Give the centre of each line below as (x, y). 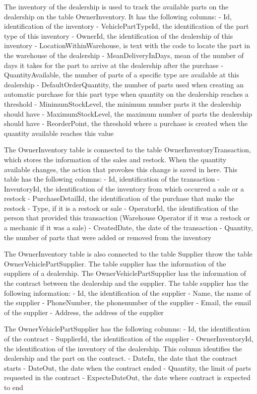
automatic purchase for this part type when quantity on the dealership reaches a (126, 94)
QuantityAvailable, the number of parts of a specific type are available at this (122, 75)
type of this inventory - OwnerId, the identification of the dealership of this (119, 35)
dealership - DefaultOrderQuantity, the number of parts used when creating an (124, 84)
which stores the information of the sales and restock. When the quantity (115, 159)
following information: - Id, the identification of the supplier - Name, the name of (128, 293)
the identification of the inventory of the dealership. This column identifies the (123, 348)
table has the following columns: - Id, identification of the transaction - (112, 179)
